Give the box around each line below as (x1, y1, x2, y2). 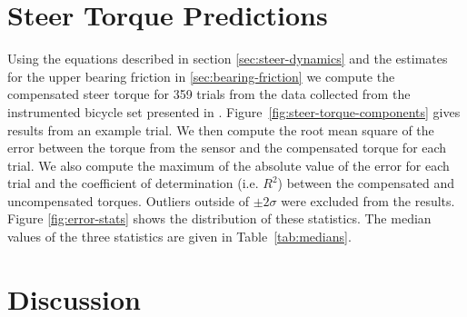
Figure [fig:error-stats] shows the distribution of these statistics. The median (7, 209, 432, 228)
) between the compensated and (277, 173, 455, 193)
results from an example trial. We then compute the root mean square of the (7, 120, 434, 139)
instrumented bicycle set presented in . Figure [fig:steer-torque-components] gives (7, 102, 461, 121)
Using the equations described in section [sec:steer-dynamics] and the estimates (7, 49, 448, 68)
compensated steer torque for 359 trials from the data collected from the (7, 84, 411, 104)
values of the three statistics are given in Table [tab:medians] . (7, 227, 352, 246)
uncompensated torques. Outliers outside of (7, 191, 250, 210)
